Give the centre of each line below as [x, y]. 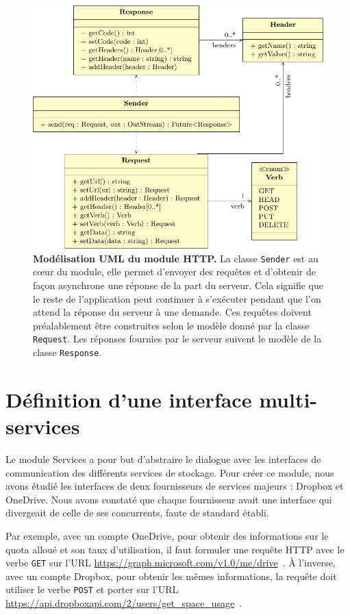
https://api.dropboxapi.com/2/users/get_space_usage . [124, 603]
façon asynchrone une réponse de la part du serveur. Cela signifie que [178, 285]
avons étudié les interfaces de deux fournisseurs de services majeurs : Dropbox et [175, 486]
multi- [288, 399]
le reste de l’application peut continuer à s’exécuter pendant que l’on [177, 298]
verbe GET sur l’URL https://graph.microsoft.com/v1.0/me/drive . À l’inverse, [171, 563]
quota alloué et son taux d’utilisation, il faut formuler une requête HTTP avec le [175, 549]
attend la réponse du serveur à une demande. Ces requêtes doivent [172, 312]
